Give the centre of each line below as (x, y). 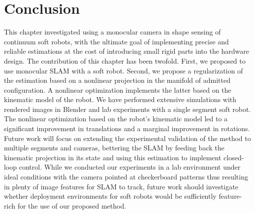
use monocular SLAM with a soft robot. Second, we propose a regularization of (124, 70)
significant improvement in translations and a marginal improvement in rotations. (127, 128)
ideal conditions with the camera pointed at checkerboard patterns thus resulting (126, 177)
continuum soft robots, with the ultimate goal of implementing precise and (116, 41)
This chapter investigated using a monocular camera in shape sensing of (112, 32)
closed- (234, 157)
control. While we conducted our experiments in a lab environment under (130, 167)
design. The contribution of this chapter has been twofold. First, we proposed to (125, 60)
